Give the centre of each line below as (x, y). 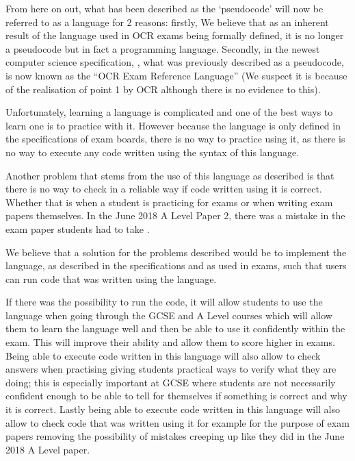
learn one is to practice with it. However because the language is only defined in (173, 125)
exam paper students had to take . (78, 228)
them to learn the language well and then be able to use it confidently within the (175, 328)
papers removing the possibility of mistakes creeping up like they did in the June (175, 436)
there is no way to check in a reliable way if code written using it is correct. (164, 189)
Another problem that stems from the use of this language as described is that (170, 175)
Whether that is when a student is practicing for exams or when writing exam (169, 202)
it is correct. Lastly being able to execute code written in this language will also (173, 409)
